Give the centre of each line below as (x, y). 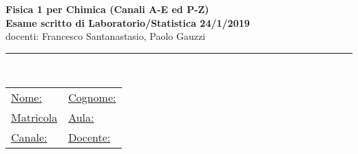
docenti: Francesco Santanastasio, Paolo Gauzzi (106, 36)
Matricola (34, 118)
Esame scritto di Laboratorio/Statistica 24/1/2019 (128, 22)
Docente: (89, 137)
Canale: (29, 137)
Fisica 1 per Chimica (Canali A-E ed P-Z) (107, 9)
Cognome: (92, 98)
